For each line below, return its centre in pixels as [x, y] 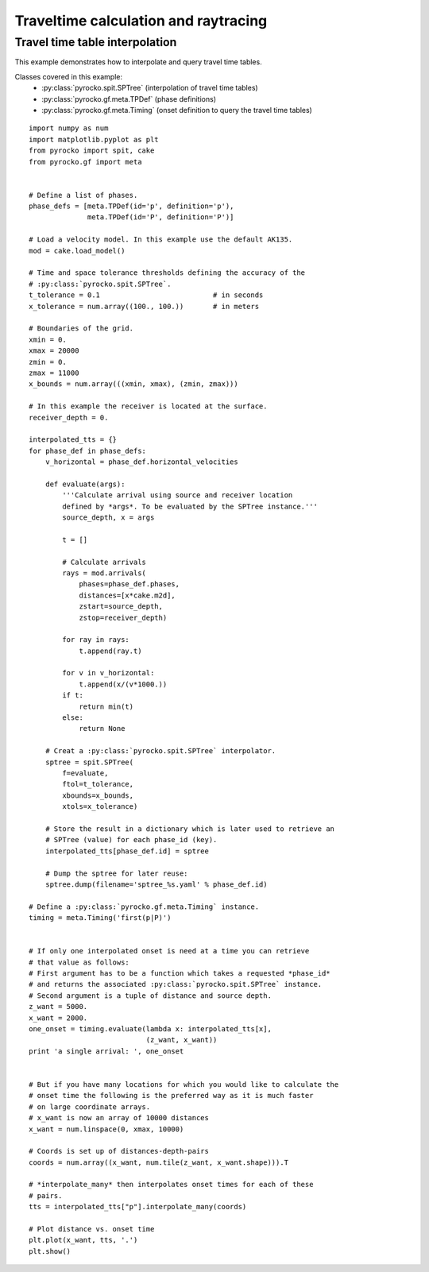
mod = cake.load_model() [77, 251]
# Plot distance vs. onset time [92, 1229]
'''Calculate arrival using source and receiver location [178, 495]
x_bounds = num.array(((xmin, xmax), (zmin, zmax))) [133, 384]
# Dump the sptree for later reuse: [116, 873]
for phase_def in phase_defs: [88, 450]
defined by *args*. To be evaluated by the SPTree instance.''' [190, 506]
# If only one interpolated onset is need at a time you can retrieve [169, 951]
